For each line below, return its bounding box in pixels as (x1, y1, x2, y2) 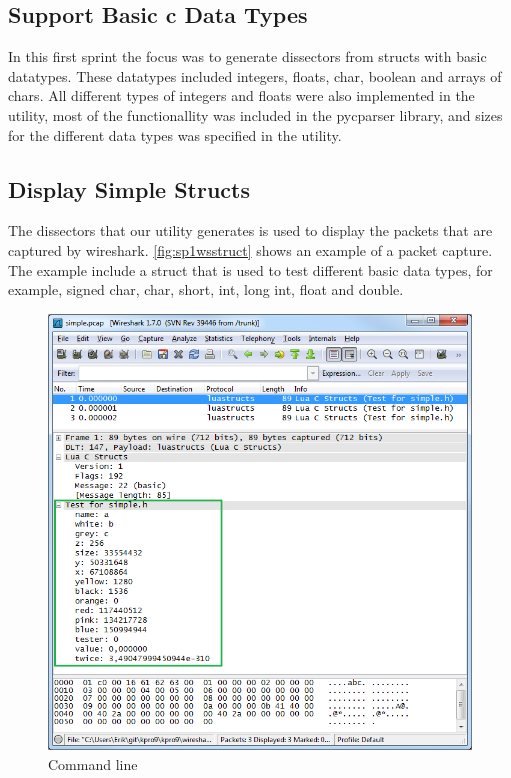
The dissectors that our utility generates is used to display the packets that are (8, 220, 493, 241)
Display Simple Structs (8, 173, 251, 204)
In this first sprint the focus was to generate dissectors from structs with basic (8, 46, 487, 67)
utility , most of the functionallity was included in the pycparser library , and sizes (8, 104, 503, 125)
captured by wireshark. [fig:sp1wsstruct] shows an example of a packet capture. (8, 239, 493, 260)
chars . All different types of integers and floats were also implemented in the (8, 85, 475, 106)
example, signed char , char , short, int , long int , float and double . (8, 279, 404, 300)
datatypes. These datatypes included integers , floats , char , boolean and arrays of (8, 65, 502, 86)
